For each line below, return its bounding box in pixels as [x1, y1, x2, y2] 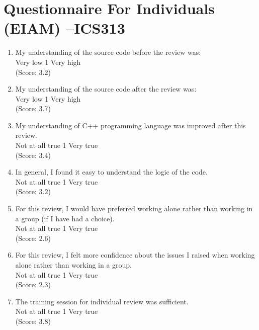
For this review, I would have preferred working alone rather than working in [15, 203, 253, 214]
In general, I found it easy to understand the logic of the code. [15, 167, 208, 177]
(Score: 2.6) [15, 232, 51, 243]
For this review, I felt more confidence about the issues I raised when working [15, 250, 255, 260]
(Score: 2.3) [15, 279, 51, 290]
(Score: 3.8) [15, 315, 51, 326]
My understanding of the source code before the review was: [15, 47, 201, 57]
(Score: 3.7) [15, 103, 51, 114]
